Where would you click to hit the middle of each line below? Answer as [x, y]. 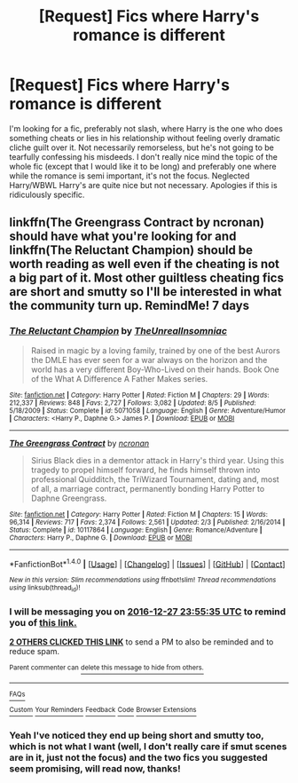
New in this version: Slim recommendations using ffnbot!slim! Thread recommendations [143, 580]
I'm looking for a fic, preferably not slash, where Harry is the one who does [146, 128]
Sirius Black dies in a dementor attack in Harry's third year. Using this [157, 460]
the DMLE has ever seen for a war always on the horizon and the [149, 360]
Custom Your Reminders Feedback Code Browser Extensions [103, 710]
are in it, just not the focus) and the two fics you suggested [138, 758]
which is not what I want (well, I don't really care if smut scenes [148, 747]
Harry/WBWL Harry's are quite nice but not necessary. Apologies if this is [143, 185]
